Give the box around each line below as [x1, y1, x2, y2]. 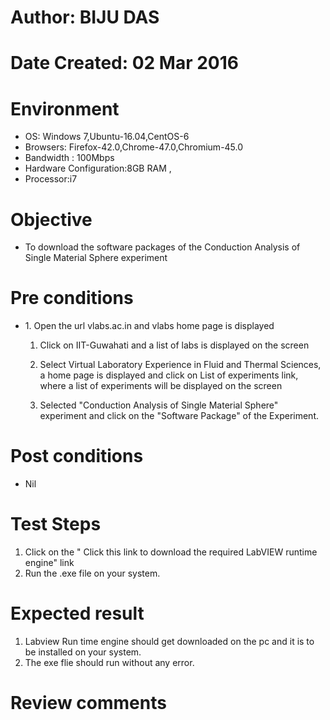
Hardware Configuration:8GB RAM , [24, 162, 172, 175]
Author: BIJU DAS [10, 6, 160, 29]
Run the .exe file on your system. [24, 567, 161, 580]
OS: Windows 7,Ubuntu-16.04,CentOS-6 [24, 131, 190, 143]
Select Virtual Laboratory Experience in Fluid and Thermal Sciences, [39, 359, 322, 371]
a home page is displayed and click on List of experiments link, [39, 369, 299, 381]
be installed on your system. [24, 646, 142, 658]
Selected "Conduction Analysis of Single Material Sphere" [39, 399, 279, 411]
